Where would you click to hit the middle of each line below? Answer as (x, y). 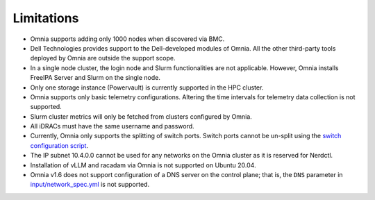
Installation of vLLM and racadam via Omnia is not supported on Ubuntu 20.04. (143, 165)
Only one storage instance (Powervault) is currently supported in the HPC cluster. (147, 87)
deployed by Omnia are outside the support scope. (103, 58)
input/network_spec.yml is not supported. (90, 185)
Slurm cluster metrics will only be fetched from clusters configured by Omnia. (141, 116)
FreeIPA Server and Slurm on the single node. (95, 78)
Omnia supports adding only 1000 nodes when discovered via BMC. (127, 39)
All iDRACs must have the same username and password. (112, 126)
